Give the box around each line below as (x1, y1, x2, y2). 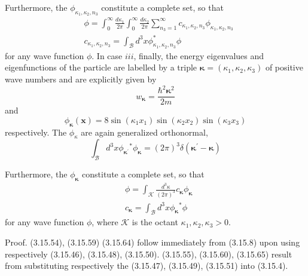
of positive (265, 61, 303, 73)
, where (92, 216, 118, 228)
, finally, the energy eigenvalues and (133, 49, 264, 62)
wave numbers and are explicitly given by (5, 73, 157, 85)
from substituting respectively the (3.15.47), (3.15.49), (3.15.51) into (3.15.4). (5, 259, 288, 272)
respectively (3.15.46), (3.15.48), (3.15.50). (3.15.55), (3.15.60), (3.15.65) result (5, 247, 292, 260)
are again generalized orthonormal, (81, 125, 208, 138)
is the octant (132, 216, 178, 228)
